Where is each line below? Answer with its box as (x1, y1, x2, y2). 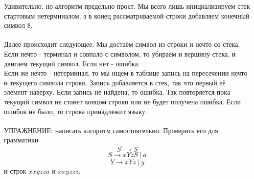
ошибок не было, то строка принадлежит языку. (4, 106, 147, 116)
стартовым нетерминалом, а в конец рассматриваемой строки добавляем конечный (4, 10, 250, 20)
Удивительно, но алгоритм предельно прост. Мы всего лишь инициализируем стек (4, 1, 250, 11)
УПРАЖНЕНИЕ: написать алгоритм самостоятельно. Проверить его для (4, 125, 218, 135)
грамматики (4, 135, 39, 145)
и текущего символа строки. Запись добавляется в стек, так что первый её (4, 77, 226, 87)
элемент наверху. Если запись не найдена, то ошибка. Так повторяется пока (4, 87, 231, 97)
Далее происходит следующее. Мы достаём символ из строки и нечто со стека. (4, 39, 240, 49)
